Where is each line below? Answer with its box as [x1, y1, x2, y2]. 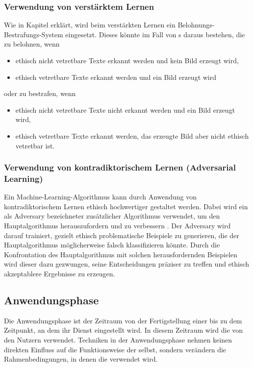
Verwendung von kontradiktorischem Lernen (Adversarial [4, 161, 236, 173]
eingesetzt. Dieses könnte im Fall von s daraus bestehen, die [65, 29, 245, 39]
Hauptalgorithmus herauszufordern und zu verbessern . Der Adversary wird [4, 220, 231, 231]
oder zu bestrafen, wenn [4, 88, 76, 98]
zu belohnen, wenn [4, 39, 60, 49]
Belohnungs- [177, 20, 215, 30]
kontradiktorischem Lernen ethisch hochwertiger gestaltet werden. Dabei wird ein [4, 201, 248, 211]
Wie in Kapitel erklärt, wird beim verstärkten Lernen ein [4, 20, 176, 30]
